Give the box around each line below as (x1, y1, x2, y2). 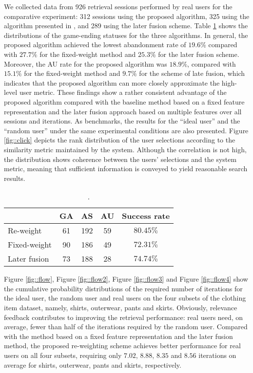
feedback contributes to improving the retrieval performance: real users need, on (4, 312, 243, 322)
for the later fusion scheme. (158, 49, 239, 59)
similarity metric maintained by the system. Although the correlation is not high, (4, 144, 247, 154)
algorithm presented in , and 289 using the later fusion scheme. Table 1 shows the (4, 20, 248, 31)
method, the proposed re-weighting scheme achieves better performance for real (4, 340, 241, 351)
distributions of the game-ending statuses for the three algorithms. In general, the (4, 30, 248, 40)
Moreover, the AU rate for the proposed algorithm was (4, 58, 167, 69)
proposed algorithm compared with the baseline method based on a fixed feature (4, 96, 245, 107)
